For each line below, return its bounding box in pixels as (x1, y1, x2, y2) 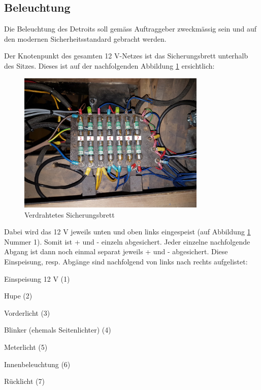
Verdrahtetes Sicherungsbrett (24, 209, 115, 220)
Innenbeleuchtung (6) (4, 358, 71, 369)
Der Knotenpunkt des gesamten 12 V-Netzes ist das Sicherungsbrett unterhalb (4, 50, 248, 61)
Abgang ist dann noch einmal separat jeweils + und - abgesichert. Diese (4, 246, 228, 257)
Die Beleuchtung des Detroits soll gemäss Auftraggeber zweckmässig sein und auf (4, 23, 257, 34)
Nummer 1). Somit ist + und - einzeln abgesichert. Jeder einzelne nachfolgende (4, 236, 250, 247)
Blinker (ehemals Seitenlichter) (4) (4, 324, 111, 335)
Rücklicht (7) (4, 376, 45, 386)
